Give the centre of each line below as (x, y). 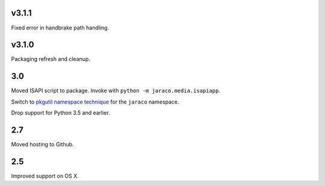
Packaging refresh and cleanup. (51, 59)
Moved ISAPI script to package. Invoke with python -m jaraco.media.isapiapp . (116, 91)
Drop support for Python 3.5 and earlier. (61, 113)
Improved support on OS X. (45, 176)
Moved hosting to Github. (43, 144)
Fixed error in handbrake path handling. (60, 28)
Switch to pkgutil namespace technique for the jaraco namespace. (95, 102)
